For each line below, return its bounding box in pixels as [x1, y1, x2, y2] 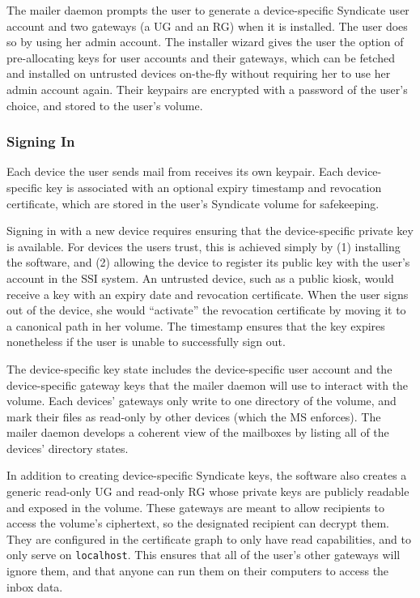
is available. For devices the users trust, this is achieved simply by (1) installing [6, 237, 401, 254]
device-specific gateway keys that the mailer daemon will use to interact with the [6, 376, 409, 393]
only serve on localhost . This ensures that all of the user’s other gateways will [6, 546, 401, 563]
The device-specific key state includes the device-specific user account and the [6, 360, 392, 377]
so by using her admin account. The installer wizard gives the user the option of [6, 33, 404, 50]
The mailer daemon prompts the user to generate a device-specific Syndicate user [6, 2, 409, 18]
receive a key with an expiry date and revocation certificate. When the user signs [6, 285, 409, 302]
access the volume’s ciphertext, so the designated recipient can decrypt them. [6, 515, 389, 532]
